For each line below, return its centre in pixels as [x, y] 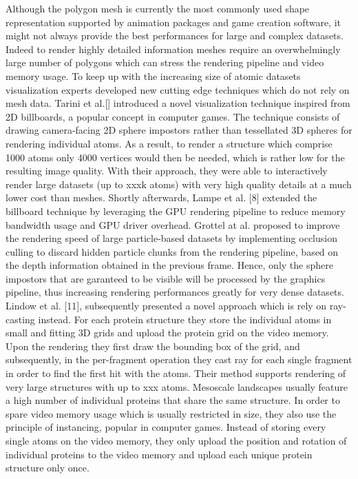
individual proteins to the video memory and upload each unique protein [159, 454]
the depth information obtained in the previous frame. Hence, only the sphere [169, 265]
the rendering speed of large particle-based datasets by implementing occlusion [171, 238]
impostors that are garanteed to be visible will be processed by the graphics [166, 278]
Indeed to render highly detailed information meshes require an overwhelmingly [173, 49]
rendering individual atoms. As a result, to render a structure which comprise [169, 143]
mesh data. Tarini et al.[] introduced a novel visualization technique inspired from [178, 103]
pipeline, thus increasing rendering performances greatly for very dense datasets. [175, 292]
